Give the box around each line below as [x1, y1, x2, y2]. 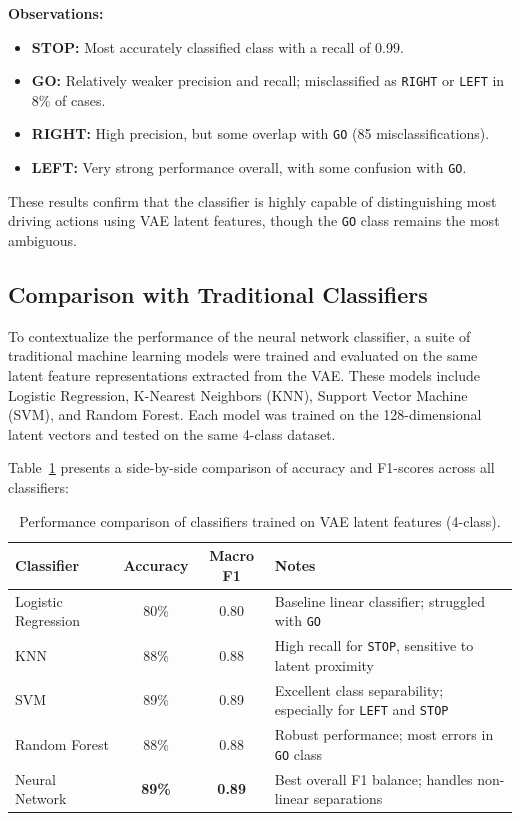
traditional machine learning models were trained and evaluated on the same [8, 345, 478, 366]
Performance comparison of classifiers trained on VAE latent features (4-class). [19, 510, 501, 531]
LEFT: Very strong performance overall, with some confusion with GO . [31, 157, 467, 178]
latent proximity [274, 654, 374, 675]
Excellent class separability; [274, 679, 444, 700]
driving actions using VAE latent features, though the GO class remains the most [8, 210, 500, 231]
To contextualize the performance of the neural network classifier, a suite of [8, 325, 471, 346]
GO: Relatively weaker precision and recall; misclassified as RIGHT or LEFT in [31, 70, 505, 91]
